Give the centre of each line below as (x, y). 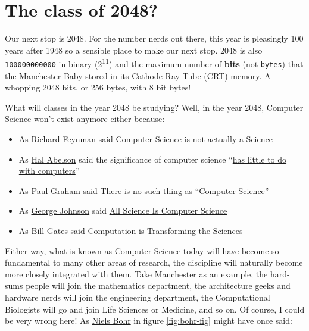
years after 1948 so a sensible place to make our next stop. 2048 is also (134, 50)
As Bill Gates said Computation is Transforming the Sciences (131, 230)
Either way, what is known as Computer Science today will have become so (142, 250)
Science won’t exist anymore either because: (85, 119)
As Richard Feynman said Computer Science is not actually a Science (146, 139)
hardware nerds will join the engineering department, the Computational (138, 297)
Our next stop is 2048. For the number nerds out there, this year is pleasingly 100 (154, 38)
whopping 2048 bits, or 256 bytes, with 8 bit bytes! (98, 87)
